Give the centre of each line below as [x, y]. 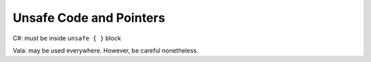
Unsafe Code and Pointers [89, 18]
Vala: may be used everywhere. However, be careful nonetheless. [105, 50]
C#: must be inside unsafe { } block [67, 38]
